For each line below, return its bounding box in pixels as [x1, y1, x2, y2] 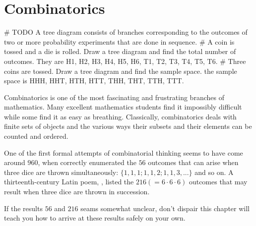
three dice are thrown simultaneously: [4, 167, 119, 177]
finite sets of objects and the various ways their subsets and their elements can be [4, 121, 252, 131]
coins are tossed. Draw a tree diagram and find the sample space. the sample [4, 65, 237, 76]
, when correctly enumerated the [38, 157, 136, 168]
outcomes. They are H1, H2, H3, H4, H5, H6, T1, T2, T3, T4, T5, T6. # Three [4, 56, 246, 66]
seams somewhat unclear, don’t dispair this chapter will [80, 203, 250, 213]
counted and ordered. [4, 131, 68, 141]
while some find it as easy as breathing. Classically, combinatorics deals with [4, 111, 237, 121]
